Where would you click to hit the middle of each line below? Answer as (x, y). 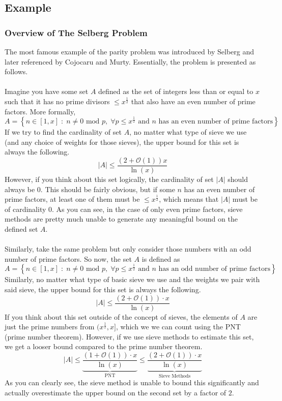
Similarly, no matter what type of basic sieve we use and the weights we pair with (132, 279)
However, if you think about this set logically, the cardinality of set (109, 179)
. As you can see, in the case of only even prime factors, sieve (147, 209)
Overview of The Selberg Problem (76, 32)
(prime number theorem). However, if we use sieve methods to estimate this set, (129, 336)
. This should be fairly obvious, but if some (108, 189)
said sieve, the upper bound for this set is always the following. (103, 289)
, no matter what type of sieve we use (188, 132)
